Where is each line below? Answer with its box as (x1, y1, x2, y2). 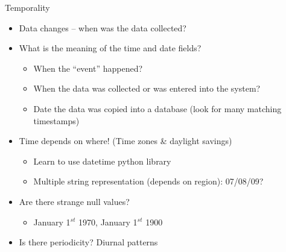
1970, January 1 (78, 215, 138, 228)
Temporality (5, 1, 50, 13)
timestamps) (33, 114, 80, 127)
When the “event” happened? (33, 61, 143, 74)
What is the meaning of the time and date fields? (19, 42, 202, 54)
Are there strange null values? (19, 195, 130, 207)
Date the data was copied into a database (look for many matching (33, 102, 282, 115)
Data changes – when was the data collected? (19, 21, 186, 34)
